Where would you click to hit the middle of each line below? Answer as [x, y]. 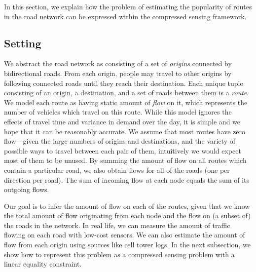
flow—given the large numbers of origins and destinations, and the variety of [120, 141]
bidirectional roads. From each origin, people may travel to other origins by [118, 73]
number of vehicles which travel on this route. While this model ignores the [118, 112]
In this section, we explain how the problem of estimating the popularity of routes [128, 6]
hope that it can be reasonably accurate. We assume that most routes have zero [125, 131]
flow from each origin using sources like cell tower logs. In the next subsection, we [127, 245]
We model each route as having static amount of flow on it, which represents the [126, 102]
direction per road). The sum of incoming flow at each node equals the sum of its [127, 179]
